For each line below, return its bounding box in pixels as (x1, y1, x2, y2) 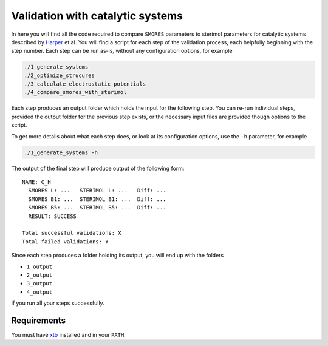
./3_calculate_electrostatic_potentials (24, 81, 146, 87)
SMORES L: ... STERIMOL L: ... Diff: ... (28, 187, 166, 194)
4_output (26, 288, 53, 296)
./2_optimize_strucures (24, 72, 95, 79)
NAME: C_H (22, 179, 51, 185)
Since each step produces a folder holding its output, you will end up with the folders (11, 252, 224, 259)
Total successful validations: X (22, 229, 121, 237)
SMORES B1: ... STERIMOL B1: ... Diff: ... (28, 195, 166, 203)
